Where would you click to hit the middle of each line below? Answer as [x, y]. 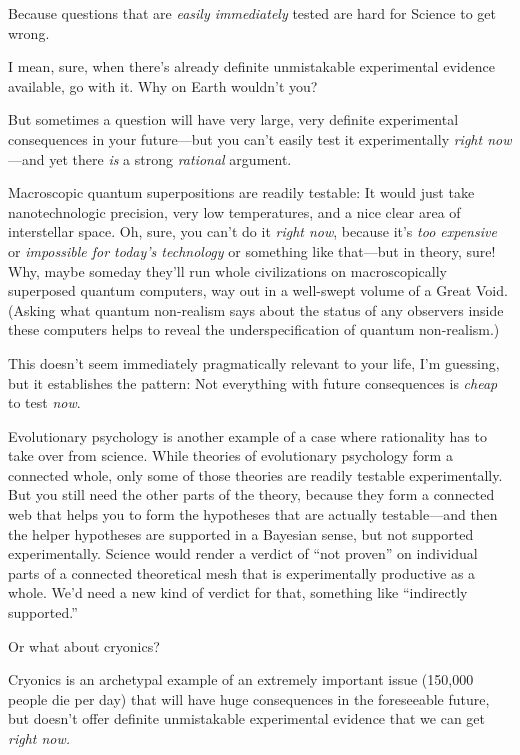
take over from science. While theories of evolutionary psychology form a [230, 455]
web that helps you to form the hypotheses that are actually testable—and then [253, 514]
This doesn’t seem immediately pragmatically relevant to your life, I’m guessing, [254, 362]
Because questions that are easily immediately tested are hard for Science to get [252, 13]
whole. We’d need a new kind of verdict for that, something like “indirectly [238, 592]
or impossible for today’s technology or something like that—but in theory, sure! [252, 250]
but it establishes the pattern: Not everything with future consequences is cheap [253, 382]
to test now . [44, 402]
